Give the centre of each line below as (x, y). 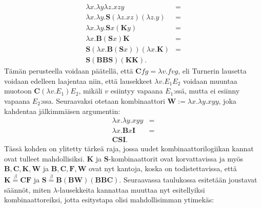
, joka (227, 100)
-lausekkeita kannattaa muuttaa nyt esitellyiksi (131, 189)
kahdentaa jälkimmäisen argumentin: (62, 111)
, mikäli (91, 91)
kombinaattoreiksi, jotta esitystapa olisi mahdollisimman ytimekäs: (109, 200)
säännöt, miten (28, 189)
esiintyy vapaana (137, 91)
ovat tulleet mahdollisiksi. (44, 158)
